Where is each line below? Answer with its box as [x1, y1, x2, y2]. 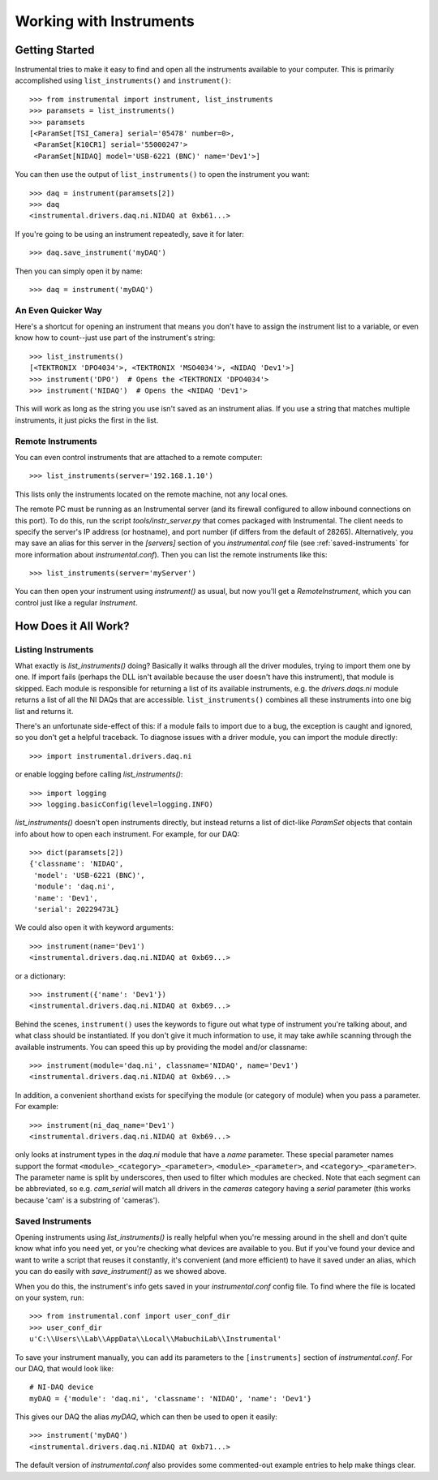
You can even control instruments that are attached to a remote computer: [15, 452, 263, 462]
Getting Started [15, 43, 95, 57]
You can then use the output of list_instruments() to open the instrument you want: [15, 170, 310, 179]
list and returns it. [15, 706, 74, 716]
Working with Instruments [15, 12, 195, 30]
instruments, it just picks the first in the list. [15, 415, 159, 425]
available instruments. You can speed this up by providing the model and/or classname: [15, 1042, 307, 1052]
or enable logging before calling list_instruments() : [15, 769, 183, 779]
